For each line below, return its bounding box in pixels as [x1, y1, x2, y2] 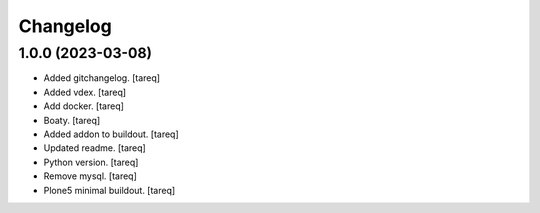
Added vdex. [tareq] [43, 86, 127, 98]
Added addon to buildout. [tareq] [43, 128, 179, 140]
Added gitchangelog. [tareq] [43, 72, 160, 84]
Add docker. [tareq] [43, 100, 125, 112]
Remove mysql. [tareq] [43, 170, 137, 182]
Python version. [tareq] [43, 156, 139, 168]
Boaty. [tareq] [43, 114, 101, 126]
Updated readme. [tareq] [43, 142, 147, 154]
